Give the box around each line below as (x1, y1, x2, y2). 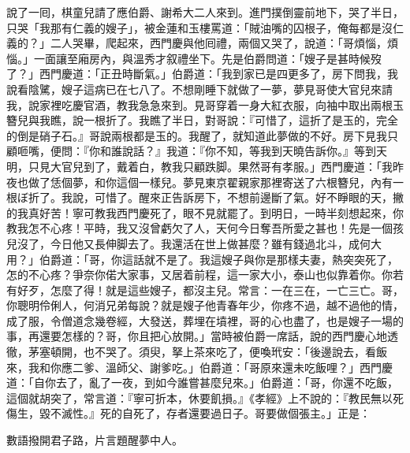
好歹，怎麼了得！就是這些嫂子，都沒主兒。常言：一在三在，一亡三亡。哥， (17, 281, 404, 298)
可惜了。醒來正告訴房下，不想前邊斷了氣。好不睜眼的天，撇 (94, 189, 404, 206)
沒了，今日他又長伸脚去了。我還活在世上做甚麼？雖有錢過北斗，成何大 (17, 235, 382, 251)
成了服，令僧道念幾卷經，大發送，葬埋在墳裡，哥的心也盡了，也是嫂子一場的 (6, 312, 404, 329)
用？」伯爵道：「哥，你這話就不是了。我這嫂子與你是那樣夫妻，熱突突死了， (6, 251, 398, 267)
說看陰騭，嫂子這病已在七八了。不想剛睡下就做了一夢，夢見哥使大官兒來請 (6, 80, 393, 97)
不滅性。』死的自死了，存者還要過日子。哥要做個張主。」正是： (50, 405, 371, 421)
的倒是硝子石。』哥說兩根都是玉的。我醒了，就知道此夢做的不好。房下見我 (6, 127, 387, 143)
